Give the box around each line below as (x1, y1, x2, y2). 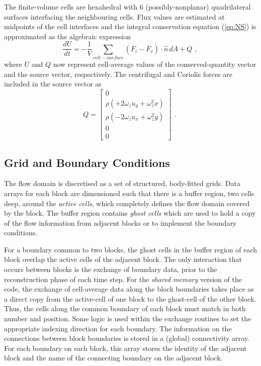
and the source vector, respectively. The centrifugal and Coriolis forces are (4, 68, 233, 79)
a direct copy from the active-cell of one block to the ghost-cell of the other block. (4, 293, 256, 304)
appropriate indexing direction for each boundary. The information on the (4, 323, 232, 333)
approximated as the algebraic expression (4, 31, 131, 41)
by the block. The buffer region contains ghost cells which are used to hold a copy (4, 208, 256, 218)
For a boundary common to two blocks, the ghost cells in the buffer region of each (4, 244, 257, 254)
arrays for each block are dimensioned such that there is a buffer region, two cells (4, 188, 254, 198)
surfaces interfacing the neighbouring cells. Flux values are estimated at (4, 11, 225, 22)
